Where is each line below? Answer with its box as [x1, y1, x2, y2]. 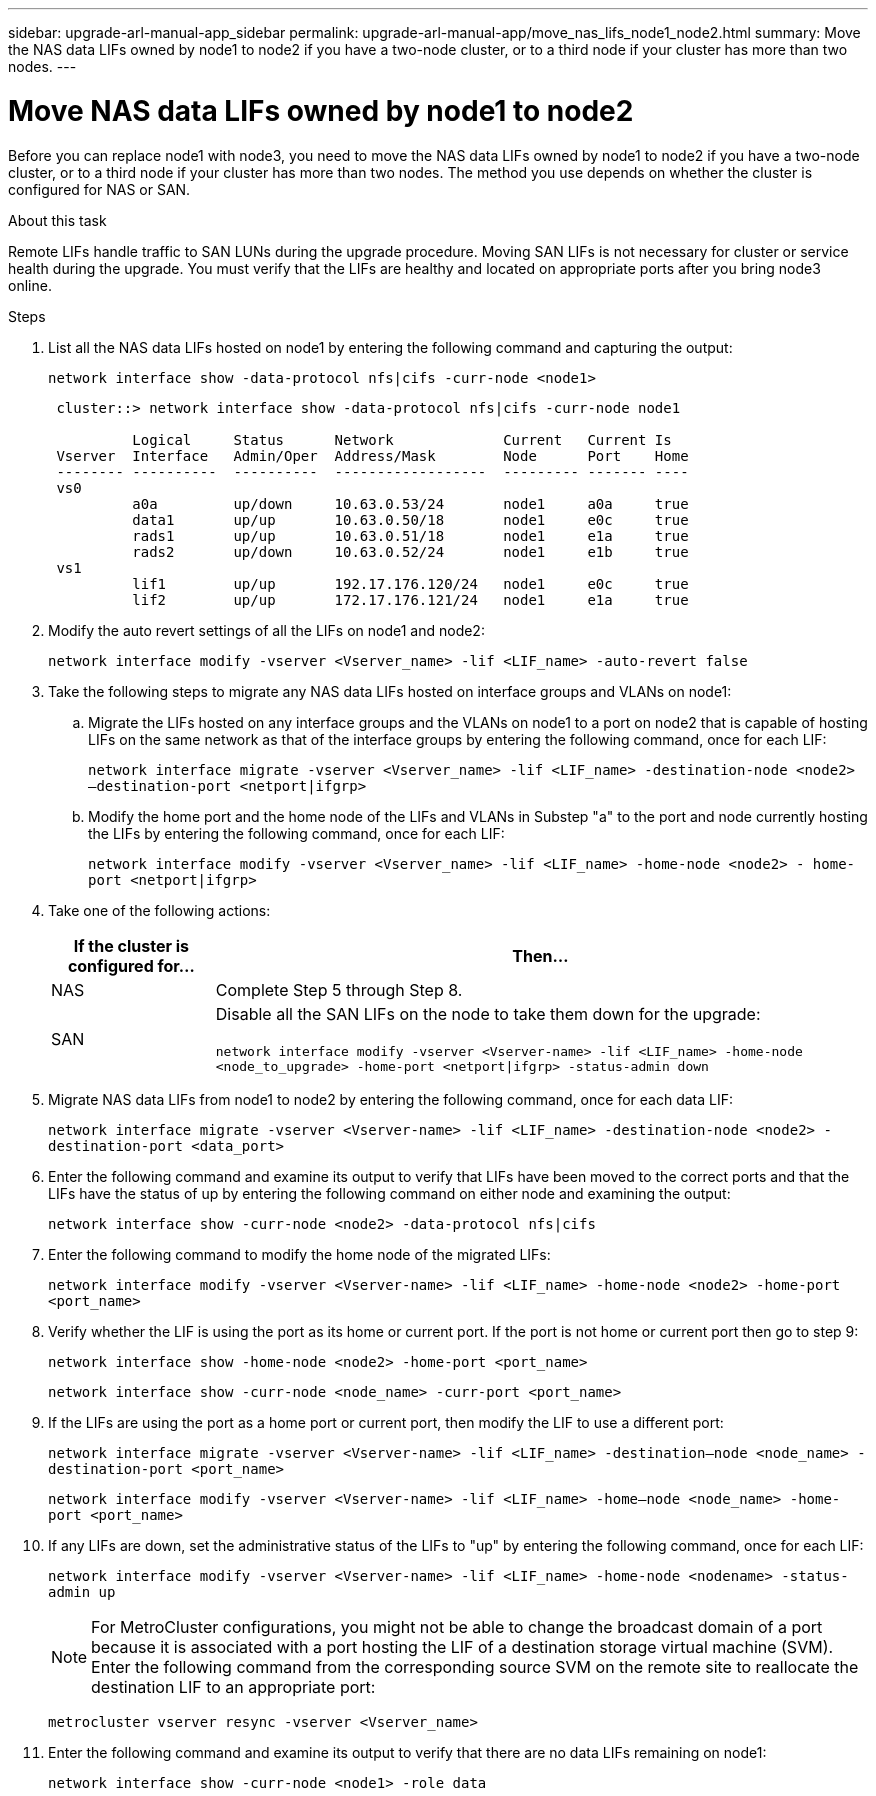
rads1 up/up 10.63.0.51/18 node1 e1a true [132, 527, 689, 544]
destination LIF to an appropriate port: [91, 1676, 376, 1697]
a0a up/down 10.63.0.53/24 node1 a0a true [132, 495, 689, 512]
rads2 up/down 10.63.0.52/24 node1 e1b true [132, 543, 689, 560]
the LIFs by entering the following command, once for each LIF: [88, 824, 505, 842]
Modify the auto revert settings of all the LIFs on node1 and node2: [48, 621, 485, 639]
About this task [8, 211, 107, 229]
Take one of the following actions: [48, 901, 271, 919]
